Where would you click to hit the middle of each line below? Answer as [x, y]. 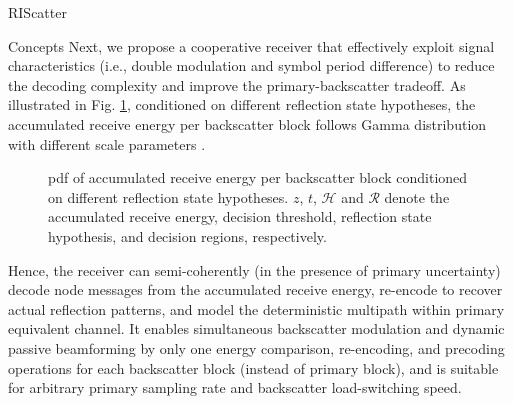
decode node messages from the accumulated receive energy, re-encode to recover [255, 289]
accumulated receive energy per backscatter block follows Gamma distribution [247, 123]
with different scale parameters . [107, 143]
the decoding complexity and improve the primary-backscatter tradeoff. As [237, 84]
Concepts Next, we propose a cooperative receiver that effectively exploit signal [251, 45]
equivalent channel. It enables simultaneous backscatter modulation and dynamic [256, 328]
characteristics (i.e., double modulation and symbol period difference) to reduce [251, 65]
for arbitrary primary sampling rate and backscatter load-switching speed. [235, 387]
